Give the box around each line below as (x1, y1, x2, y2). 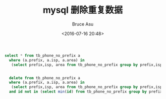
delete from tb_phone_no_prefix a (9, 75, 80, 80)
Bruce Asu (72, 21, 94, 27)
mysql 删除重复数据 (43, 4, 123, 16)
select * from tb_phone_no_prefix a (4, 53, 80, 58)
